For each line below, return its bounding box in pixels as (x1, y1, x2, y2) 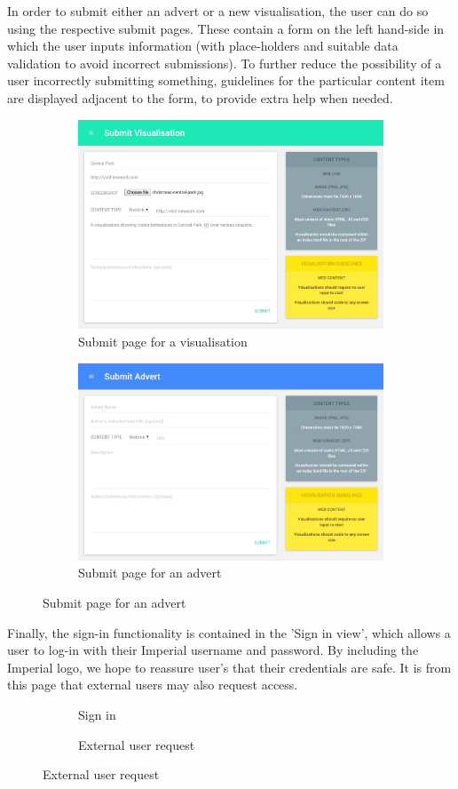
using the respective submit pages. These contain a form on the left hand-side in (7, 19, 445, 37)
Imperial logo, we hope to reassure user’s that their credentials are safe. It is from (7, 657, 452, 676)
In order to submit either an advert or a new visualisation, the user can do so (7, 2, 429, 20)
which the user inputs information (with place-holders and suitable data (7, 36, 399, 55)
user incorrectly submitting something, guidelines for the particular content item (7, 71, 445, 90)
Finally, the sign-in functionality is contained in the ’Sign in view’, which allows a (7, 623, 451, 642)
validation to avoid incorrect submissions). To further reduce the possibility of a (7, 53, 442, 72)
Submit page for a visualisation (78, 331, 248, 350)
